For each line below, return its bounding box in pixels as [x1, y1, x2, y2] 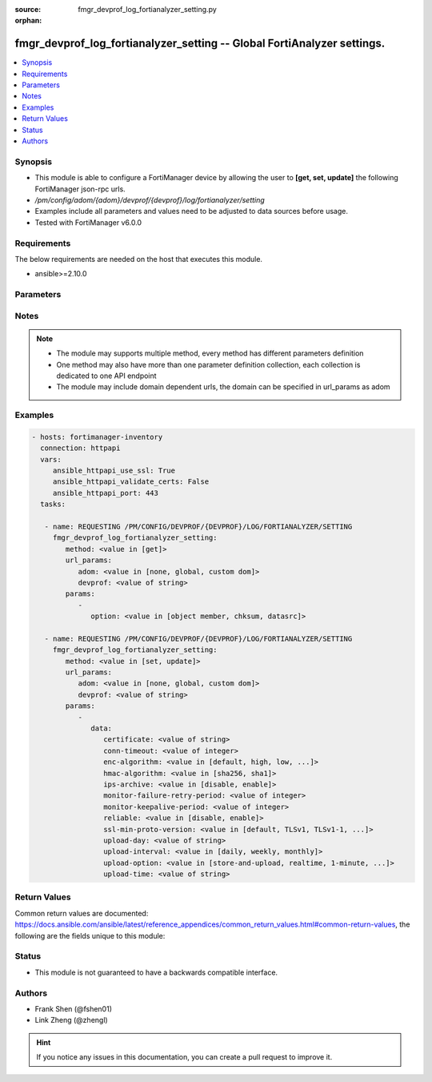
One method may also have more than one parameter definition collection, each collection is [56, 360, 361, 369]
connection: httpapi [40, 444, 121, 453]
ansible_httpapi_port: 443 [52, 489, 159, 497]
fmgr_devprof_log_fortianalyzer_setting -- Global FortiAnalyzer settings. [14, 37, 386, 50]
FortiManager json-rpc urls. [34, 184, 126, 194]
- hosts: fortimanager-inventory [31, 432, 163, 441]
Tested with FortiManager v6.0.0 [34, 217, 142, 227]
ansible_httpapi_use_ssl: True [52, 466, 176, 476]
